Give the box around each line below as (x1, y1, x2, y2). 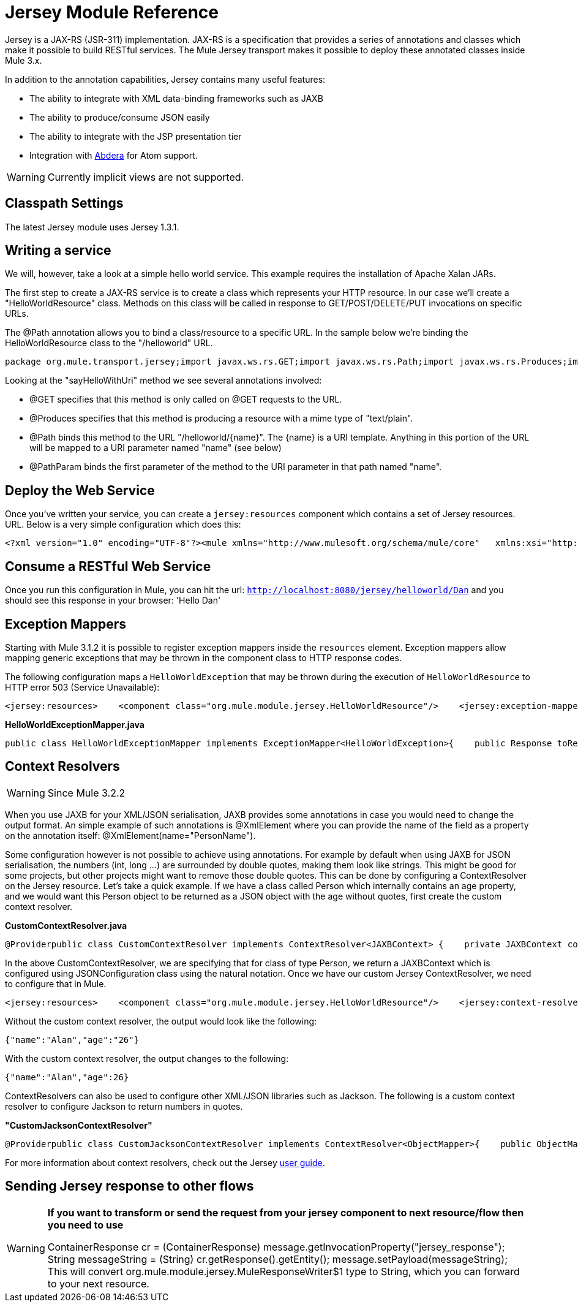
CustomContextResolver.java (5, 920, 127, 931)
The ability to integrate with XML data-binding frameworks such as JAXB (29, 93, 323, 104)
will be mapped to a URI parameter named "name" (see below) (29, 442, 282, 453)
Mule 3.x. (5, 55, 42, 66)
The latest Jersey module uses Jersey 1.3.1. (5, 221, 179, 232)
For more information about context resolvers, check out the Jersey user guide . (5, 1157, 325, 1168)
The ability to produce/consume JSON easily (29, 112, 210, 123)
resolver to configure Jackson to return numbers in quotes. (5, 1101, 243, 1112)
